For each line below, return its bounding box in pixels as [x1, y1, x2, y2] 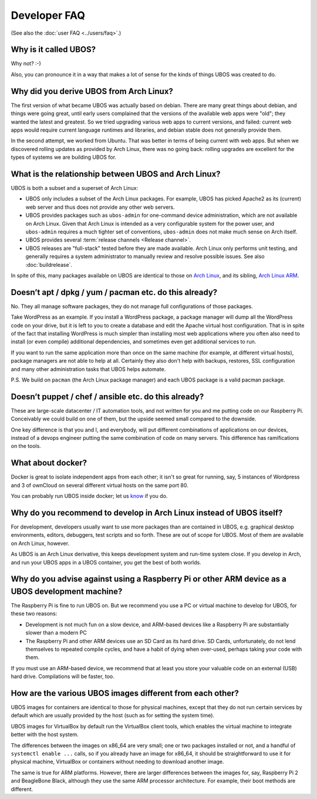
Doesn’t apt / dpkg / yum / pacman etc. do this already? [11, 287, 218, 297]
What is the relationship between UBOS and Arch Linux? [11, 169, 221, 179]
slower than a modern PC [25, 629, 87, 636]
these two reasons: [11, 610, 58, 617]
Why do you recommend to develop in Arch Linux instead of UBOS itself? [11, 507, 283, 517]
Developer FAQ [11, 9, 85, 22]
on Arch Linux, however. [11, 540, 70, 547]
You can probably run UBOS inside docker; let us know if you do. [11, 493, 168, 500]
